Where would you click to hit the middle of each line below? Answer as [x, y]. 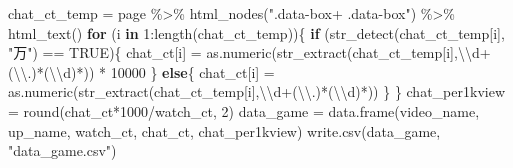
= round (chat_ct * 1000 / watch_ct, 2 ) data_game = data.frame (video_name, [244, 110]
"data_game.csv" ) [62, 150]
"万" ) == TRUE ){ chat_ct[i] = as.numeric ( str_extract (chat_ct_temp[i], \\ [240, 52]
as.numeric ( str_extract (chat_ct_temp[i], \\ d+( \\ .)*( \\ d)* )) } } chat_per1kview [256, 91]
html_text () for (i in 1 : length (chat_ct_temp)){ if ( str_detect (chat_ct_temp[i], [256, 32]
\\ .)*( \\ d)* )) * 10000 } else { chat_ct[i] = [144, 71]
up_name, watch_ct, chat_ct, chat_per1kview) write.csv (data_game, [224, 130]
